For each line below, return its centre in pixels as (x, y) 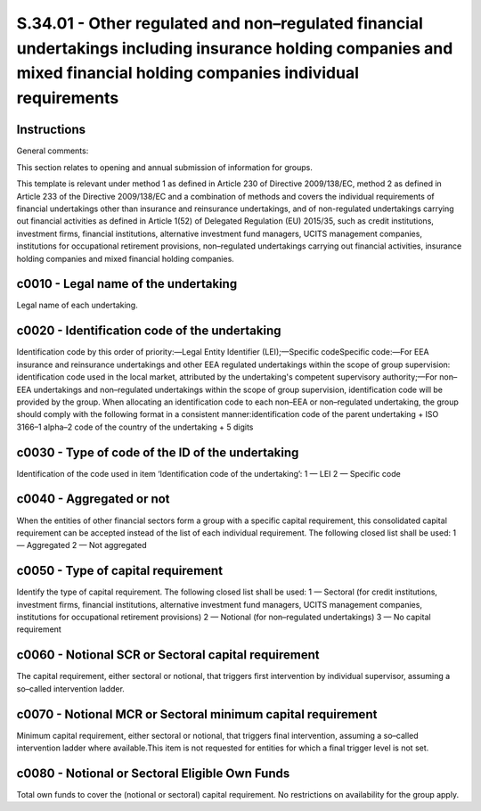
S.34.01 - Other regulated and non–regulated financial (220, 23)
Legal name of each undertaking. (77, 305)
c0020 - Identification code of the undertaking (149, 331)
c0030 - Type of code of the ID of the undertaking (158, 452)
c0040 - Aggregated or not (93, 499)
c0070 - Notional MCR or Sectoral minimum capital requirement (197, 714)
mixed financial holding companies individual (188, 74)
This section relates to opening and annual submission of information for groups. (165, 167)
